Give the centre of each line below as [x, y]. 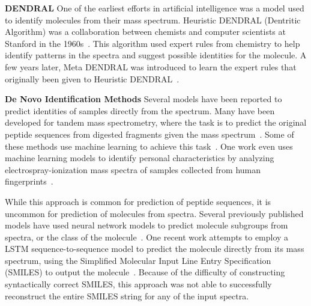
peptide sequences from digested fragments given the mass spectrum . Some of [149, 134]
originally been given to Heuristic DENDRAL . [92, 78]
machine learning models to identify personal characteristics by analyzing [140, 158]
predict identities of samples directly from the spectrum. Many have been [140, 110]
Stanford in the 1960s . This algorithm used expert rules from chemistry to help [152, 43]
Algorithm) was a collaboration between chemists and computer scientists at [145, 32]
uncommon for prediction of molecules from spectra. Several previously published [154, 213]
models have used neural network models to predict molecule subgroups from [146, 225]
